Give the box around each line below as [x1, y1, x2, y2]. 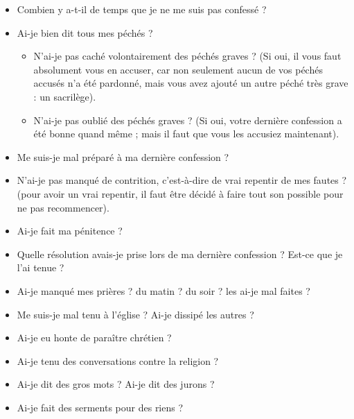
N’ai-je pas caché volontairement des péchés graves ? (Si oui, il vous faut [33, 49, 342, 63]
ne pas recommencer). [17, 200, 109, 214]
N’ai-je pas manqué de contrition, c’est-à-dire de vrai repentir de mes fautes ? [17, 173, 347, 187]
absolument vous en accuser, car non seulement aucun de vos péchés [33, 62, 323, 76]
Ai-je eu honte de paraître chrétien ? [17, 330, 172, 345]
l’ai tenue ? [17, 260, 64, 275]
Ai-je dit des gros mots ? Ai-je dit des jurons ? [17, 377, 215, 391]
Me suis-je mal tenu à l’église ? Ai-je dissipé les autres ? [17, 307, 254, 321]
